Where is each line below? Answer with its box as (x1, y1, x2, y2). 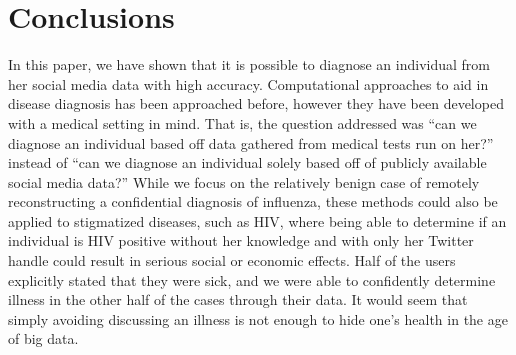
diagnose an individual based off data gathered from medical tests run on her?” (8, 132, 494, 153)
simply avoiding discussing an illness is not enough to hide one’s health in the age (8, 308, 508, 329)
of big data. (8, 328, 79, 349)
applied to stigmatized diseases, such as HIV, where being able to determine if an (8, 210, 507, 231)
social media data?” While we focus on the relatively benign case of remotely (8, 171, 480, 192)
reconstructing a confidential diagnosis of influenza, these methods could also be (8, 191, 498, 212)
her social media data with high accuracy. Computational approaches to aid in (8, 73, 489, 94)
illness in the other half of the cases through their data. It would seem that (8, 289, 468, 310)
